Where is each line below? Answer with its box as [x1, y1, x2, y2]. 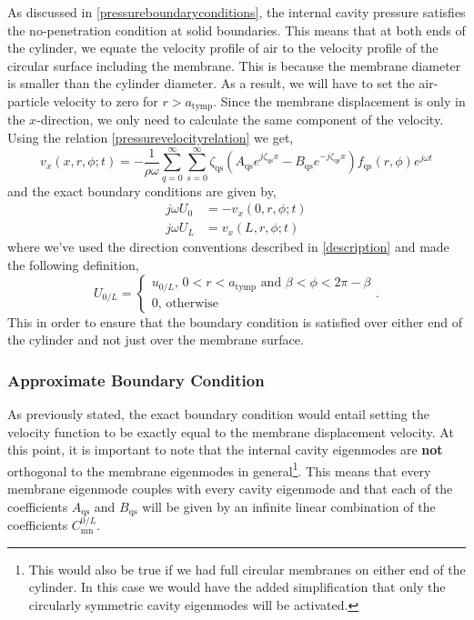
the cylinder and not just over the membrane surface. [7, 330, 304, 349]
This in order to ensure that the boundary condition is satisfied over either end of [7, 312, 462, 331]
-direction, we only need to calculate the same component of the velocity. [36, 110, 444, 129]
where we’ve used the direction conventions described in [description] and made [7, 237, 449, 256]
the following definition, [7, 255, 139, 274]
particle [7, 91, 49, 110]
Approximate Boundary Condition [7, 368, 265, 391]
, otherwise [157, 296, 218, 310]
